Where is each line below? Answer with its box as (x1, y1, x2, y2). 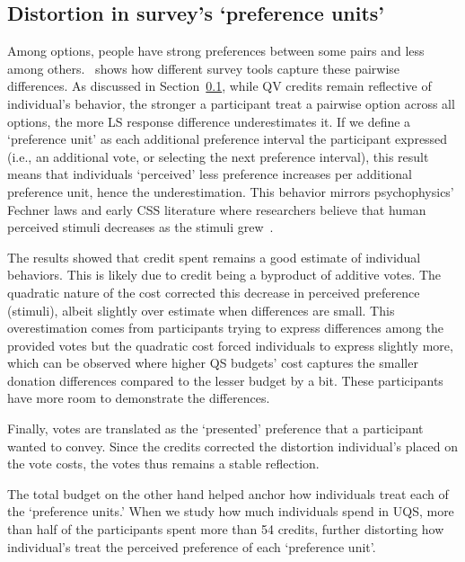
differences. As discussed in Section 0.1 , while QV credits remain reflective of (7, 76, 432, 95)
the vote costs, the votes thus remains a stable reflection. (7, 454, 320, 473)
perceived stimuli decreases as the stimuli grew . (7, 218, 274, 236)
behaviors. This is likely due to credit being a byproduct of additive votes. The (7, 265, 442, 284)
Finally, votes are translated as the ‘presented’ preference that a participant (7, 419, 424, 438)
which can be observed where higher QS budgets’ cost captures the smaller (7, 353, 418, 372)
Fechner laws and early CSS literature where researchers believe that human (7, 200, 426, 219)
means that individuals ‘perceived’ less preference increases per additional (7, 165, 412, 183)
